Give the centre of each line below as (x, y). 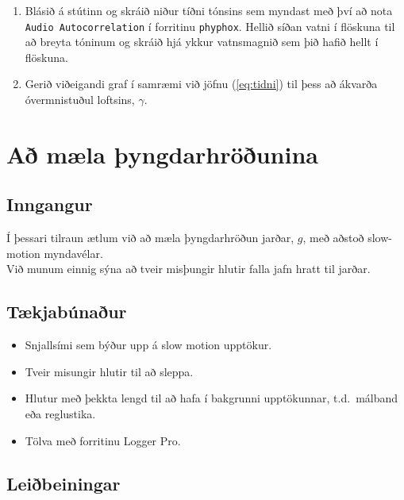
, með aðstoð (333, 238)
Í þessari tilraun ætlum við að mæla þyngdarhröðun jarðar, (150, 238)
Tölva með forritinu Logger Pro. (103, 440)
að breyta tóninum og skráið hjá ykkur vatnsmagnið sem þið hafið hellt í (202, 42)
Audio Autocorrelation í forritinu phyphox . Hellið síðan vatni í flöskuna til (210, 26)
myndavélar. (73, 253)
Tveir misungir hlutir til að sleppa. (109, 371)
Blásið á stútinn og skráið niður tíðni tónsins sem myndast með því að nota (209, 10)
